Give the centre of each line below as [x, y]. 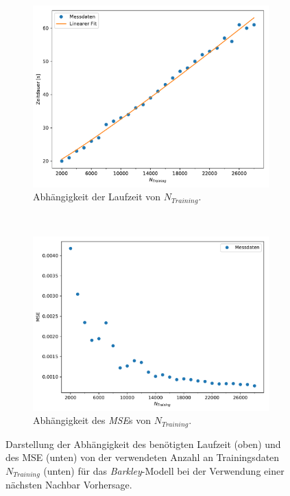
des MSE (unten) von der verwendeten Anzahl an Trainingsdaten [143, 457]
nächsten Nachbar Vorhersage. [69, 485]
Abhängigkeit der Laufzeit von [97, 197]
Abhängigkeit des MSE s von [92, 420]
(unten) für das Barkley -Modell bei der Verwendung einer [164, 470]
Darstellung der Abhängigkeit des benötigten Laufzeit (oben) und [143, 444]
